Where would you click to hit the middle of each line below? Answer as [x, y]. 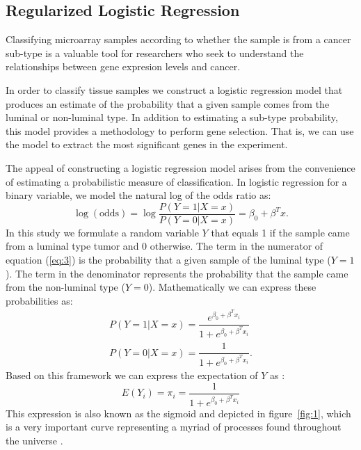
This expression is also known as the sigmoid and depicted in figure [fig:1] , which [178, 413]
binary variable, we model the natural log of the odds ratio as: [138, 195]
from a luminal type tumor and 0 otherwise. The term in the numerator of [165, 246]
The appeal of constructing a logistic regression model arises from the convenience [180, 167]
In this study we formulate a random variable [102, 232]
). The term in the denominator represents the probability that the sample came [177, 273]
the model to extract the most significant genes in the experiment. [147, 144]
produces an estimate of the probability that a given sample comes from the [168, 103]
